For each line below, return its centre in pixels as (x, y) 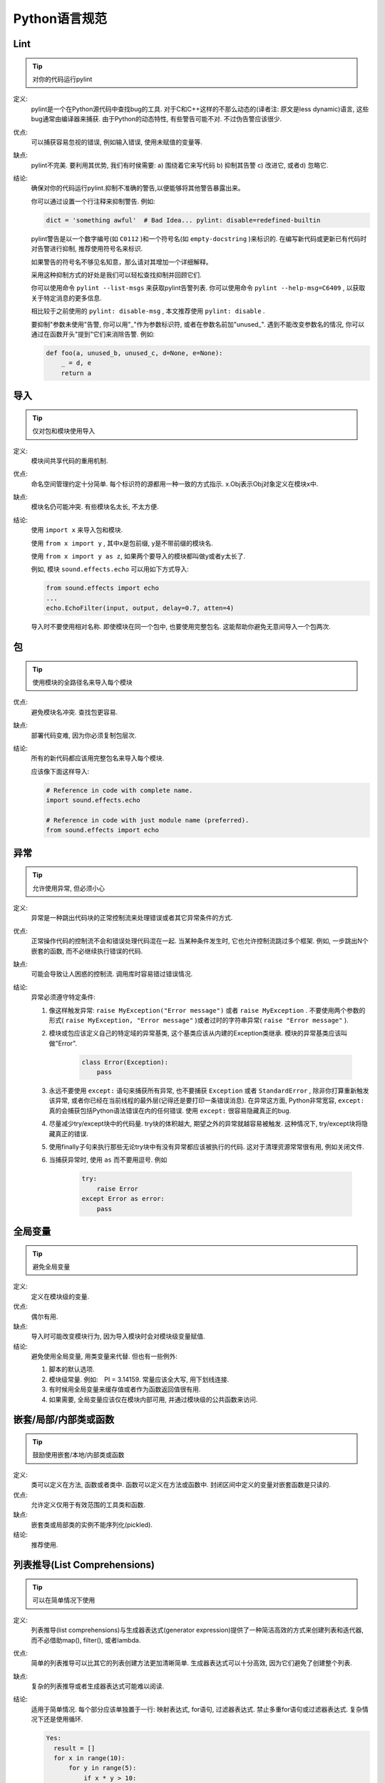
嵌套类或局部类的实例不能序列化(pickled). (92, 1524)
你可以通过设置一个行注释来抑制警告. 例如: (93, 201)
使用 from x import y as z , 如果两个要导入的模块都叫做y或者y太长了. (138, 556)
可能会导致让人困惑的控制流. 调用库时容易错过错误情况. (112, 974)
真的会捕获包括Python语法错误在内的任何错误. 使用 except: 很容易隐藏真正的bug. (170, 1110)
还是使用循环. (63, 1720)
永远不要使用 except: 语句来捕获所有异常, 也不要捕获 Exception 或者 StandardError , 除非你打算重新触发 (209, 1090)
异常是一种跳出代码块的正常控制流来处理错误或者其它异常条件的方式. (132, 918)
